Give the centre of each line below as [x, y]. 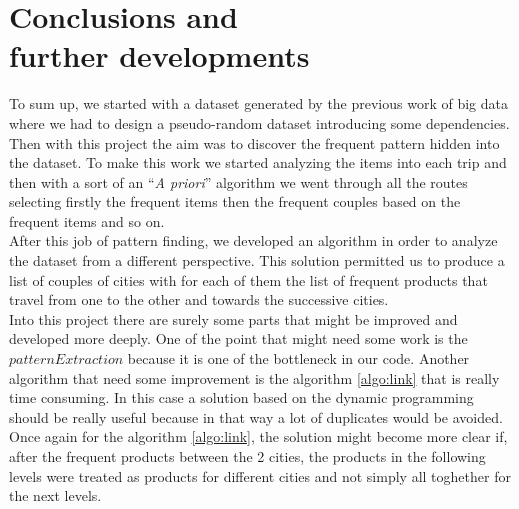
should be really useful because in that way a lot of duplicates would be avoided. [256, 416]
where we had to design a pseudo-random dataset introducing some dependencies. [259, 122]
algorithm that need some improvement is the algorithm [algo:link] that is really [254, 377]
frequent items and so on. [87, 220]
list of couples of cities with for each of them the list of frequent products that [248, 279]
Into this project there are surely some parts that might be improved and [233, 318]
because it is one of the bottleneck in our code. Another [298, 358]
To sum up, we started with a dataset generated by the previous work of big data [258, 103]
